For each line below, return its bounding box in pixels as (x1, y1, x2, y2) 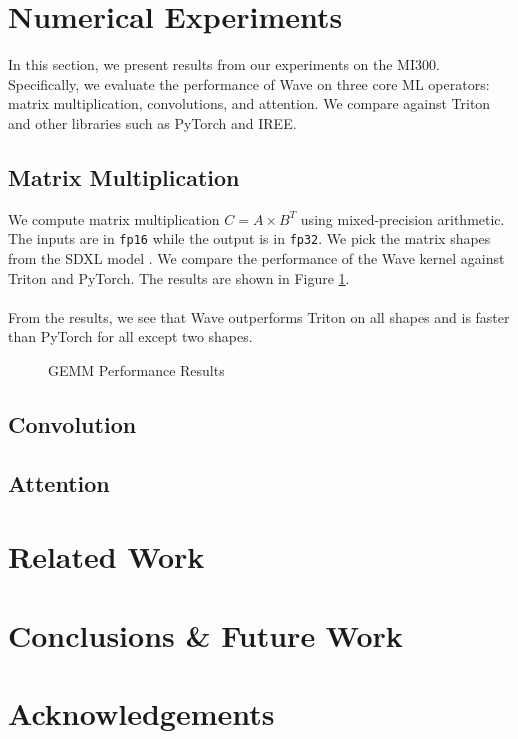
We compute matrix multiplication (8, 208, 220, 229)
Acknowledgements (8, 693, 275, 734)
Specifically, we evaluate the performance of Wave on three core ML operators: (8, 73, 490, 94)
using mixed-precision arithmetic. (300, 208, 505, 229)
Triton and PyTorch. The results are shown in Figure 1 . (8, 267, 350, 288)
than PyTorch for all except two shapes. (8, 326, 253, 347)
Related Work (8, 536, 205, 577)
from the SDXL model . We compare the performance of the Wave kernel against (8, 247, 505, 268)
